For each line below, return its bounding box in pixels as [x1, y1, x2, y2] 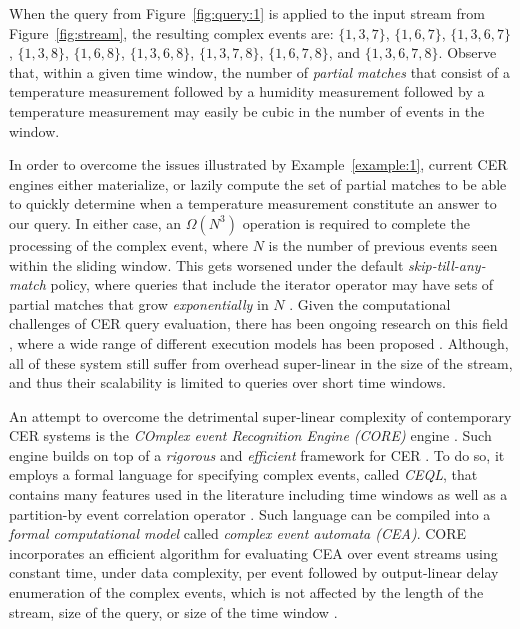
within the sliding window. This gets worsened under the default [9, 254, 404, 275]
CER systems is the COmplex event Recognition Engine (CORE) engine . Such [9, 425, 492, 446]
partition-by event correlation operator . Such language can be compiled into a [9, 503, 491, 524]
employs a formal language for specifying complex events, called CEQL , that [9, 464, 478, 485]
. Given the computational [289, 293, 451, 314]
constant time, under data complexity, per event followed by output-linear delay [9, 562, 499, 583]
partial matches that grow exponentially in [9, 293, 269, 314]
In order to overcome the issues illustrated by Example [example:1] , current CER [9, 154, 508, 175]
